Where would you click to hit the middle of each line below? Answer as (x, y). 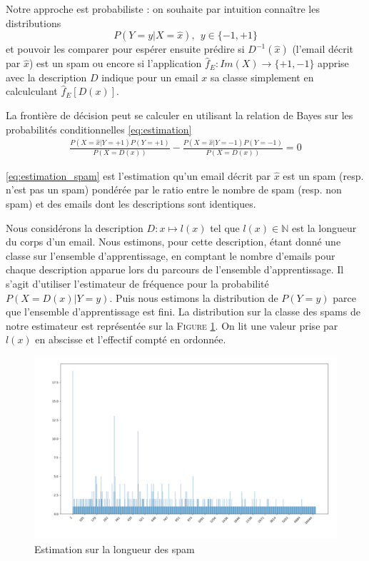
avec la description (46, 77)
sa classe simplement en (262, 77)
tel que (225, 227)
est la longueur (324, 227)
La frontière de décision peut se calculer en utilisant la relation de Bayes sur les (180, 115)
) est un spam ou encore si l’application (115, 63)
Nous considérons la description (75, 227)
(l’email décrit (323, 49)
